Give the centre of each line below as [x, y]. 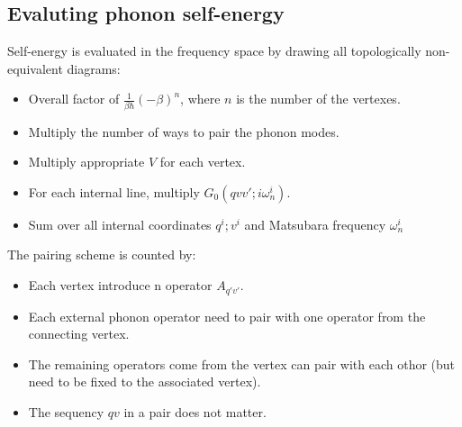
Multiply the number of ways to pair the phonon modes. [184, 131]
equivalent [35, 68]
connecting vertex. [79, 334]
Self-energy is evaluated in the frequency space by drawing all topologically [214, 51]
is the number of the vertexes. [318, 99]
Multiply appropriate [86, 162]
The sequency [66, 411]
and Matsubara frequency [315, 224]
